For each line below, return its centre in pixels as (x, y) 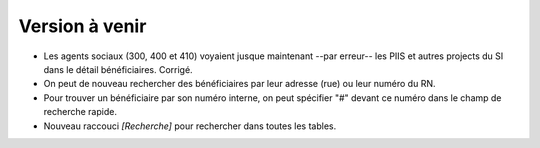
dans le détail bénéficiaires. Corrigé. (118, 69)
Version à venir (82, 26)
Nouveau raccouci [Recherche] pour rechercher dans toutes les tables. (190, 126)
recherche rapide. (80, 112)
